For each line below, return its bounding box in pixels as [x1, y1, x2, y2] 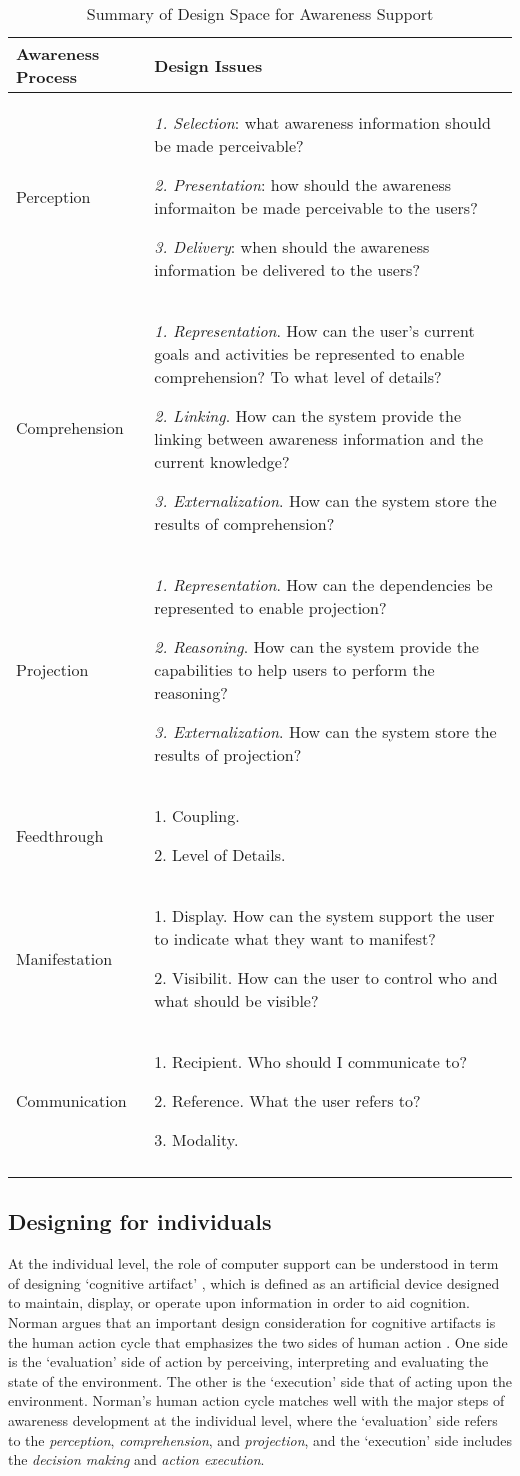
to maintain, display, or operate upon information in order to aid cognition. [8, 1292, 470, 1313]
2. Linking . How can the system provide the [154, 404, 461, 427]
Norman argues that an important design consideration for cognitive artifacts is [8, 1311, 496, 1332]
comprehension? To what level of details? [154, 365, 442, 388]
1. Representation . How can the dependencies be [154, 573, 493, 596]
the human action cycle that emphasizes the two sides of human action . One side [8, 1331, 508, 1352]
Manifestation [16, 946, 113, 970]
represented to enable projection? [154, 596, 387, 619]
